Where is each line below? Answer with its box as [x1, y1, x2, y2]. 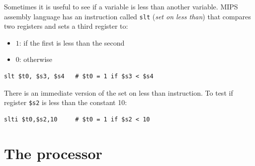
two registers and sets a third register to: [4, 21, 128, 31]
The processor [4, 143, 102, 163]
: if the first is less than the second [19, 37, 125, 48]
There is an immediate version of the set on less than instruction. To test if [4, 87, 233, 98]
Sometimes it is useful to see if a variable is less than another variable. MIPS [4, 1, 238, 11]
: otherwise [19, 54, 53, 64]
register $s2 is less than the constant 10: [4, 97, 127, 108]
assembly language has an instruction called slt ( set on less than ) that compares [4, 11, 251, 21]
